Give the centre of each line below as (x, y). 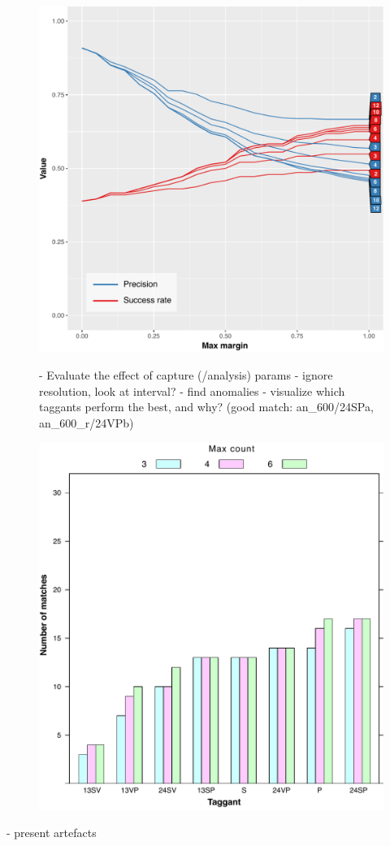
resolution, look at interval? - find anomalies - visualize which (192, 390)
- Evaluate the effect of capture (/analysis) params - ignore (186, 375)
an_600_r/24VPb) (87, 423)
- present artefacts (52, 832)
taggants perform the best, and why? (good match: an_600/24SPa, (206, 407)
